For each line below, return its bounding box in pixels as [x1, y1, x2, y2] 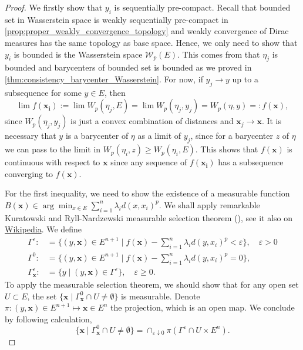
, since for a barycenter [190, 129, 274, 142]
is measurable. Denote [121, 289, 200, 302]
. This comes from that [177, 48, 260, 60]
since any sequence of [110, 156, 187, 168]
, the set [27, 289, 57, 302]
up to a [232, 72, 258, 85]
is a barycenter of [65, 129, 129, 142]
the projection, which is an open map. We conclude [110, 301, 295, 314]
